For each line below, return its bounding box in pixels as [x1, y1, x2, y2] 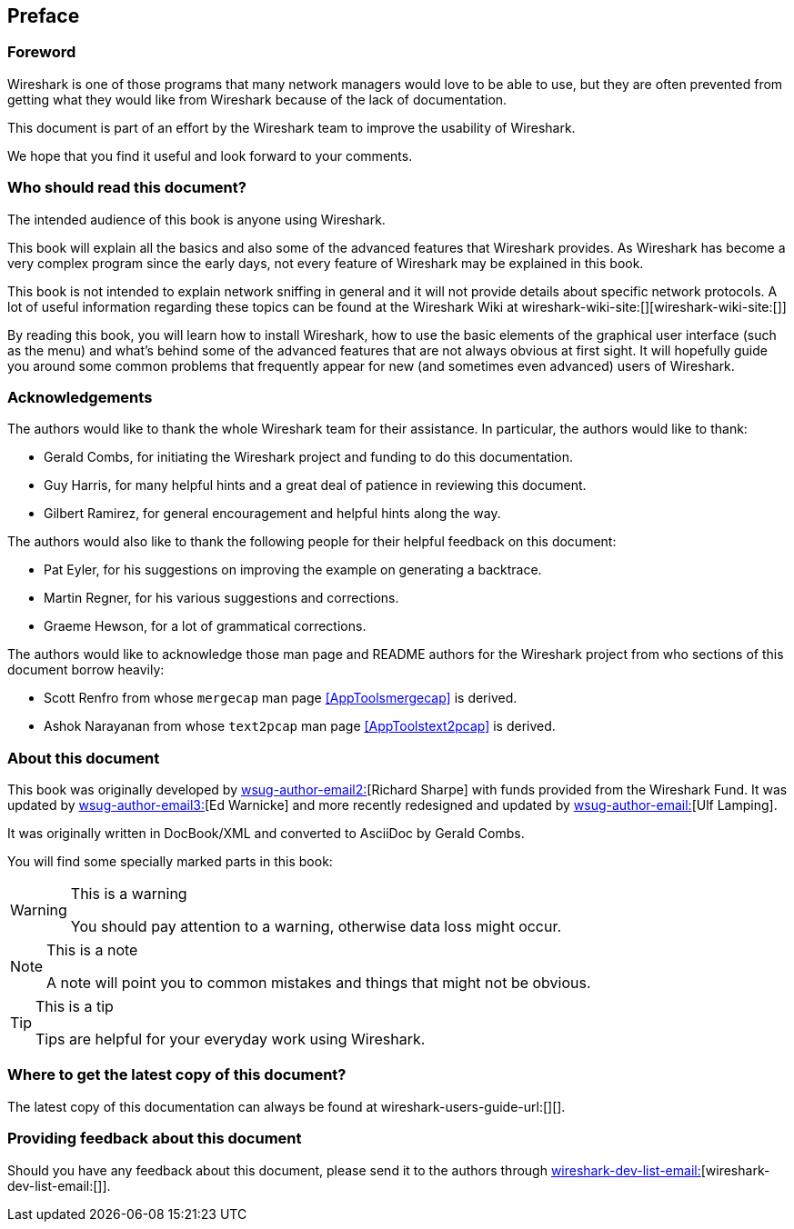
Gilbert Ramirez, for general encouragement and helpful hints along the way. [44, 505, 501, 522]
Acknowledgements [7, 387, 153, 406]
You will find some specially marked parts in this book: [7, 854, 333, 870]
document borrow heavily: [7, 662, 165, 678]
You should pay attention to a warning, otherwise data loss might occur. [70, 917, 562, 936]
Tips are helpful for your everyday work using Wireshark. [35, 1030, 426, 1049]
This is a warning [70, 884, 187, 904]
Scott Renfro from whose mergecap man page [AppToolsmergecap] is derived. [44, 690, 518, 706]
